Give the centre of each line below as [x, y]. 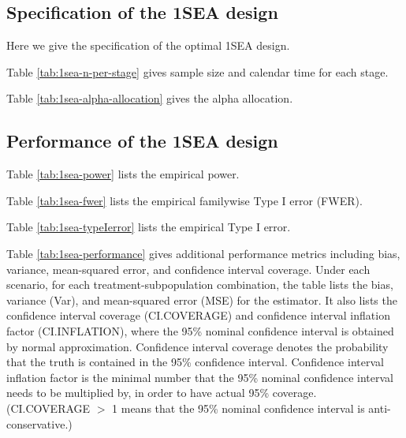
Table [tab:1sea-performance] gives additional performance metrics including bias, [203, 253]
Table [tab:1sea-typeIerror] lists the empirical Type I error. [149, 227]
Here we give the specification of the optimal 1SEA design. [148, 45]
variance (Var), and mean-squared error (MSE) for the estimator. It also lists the [202, 299]
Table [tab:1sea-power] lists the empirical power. [123, 174]
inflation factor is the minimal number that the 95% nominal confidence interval [200, 377]
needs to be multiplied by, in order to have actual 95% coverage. [162, 393]
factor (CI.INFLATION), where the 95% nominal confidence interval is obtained [200, 330]
